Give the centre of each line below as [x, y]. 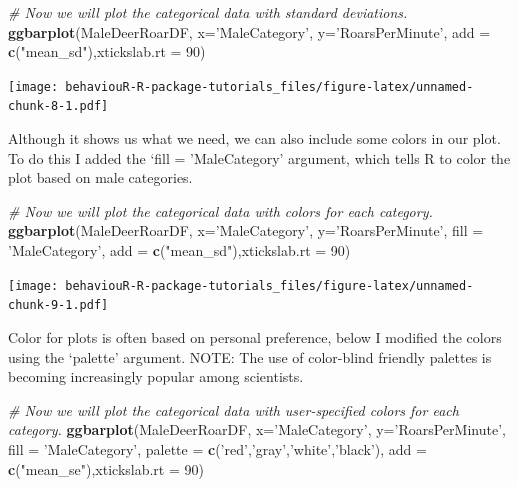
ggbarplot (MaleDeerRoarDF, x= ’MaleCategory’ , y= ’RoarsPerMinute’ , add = [249, 31]
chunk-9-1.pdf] [58, 305]
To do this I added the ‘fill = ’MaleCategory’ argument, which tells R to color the [259, 157]
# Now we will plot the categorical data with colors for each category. [220, 210]
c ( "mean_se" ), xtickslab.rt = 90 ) [106, 468]
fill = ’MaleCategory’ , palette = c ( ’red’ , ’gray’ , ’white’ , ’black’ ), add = [217, 448]
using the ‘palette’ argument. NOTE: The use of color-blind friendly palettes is [250, 356]
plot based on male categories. [100, 177]
